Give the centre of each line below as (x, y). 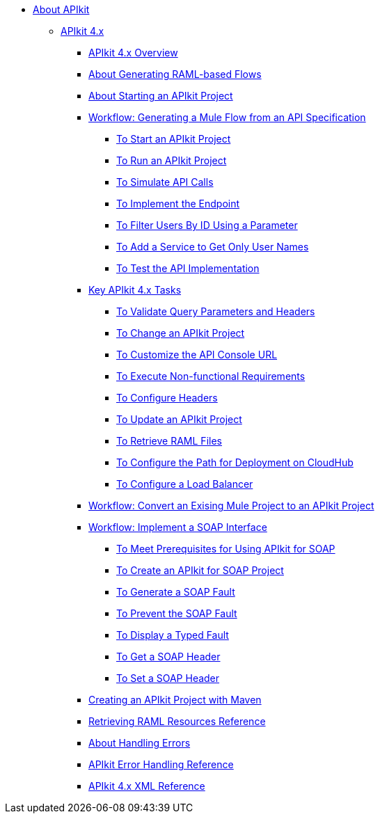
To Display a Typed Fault (173, 635)
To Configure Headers (167, 398)
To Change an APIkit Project (181, 333)
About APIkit (61, 9)
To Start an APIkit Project (174, 139)
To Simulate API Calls (165, 182)
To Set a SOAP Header (168, 678)
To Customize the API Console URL (197, 355)
